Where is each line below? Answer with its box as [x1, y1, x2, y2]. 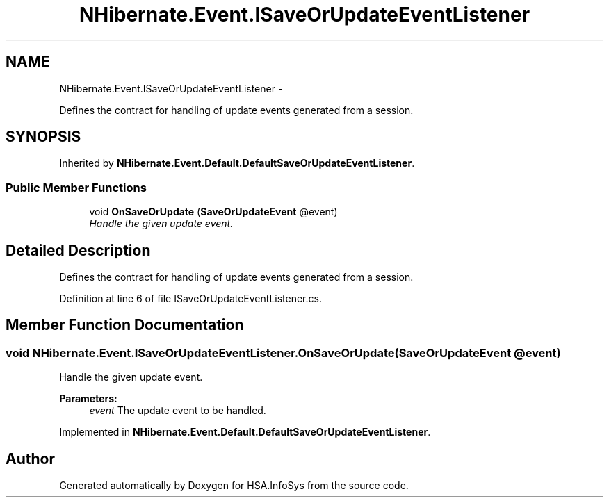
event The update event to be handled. [89, 404, 266, 417]
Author [6, 450, 55, 468]
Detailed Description [6, 241, 151, 259]
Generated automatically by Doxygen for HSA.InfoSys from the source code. [59, 479, 409, 492]
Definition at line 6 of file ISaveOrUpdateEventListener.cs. [59, 292, 322, 305]
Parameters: [59, 393, 117, 405]
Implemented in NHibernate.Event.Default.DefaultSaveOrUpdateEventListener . [59, 426, 431, 438]
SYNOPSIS [6, 128, 81, 146]
